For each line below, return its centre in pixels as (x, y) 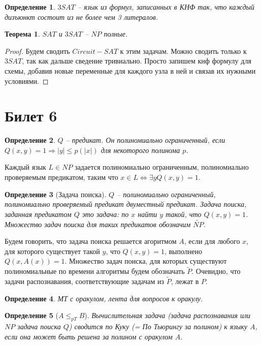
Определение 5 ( (32, 315)
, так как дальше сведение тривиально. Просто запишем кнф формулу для (137, 61)
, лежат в (185, 281)
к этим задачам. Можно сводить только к (183, 51)
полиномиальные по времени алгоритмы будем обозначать (95, 271)
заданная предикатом (38, 214)
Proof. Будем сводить (37, 51)
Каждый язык (25, 167)
